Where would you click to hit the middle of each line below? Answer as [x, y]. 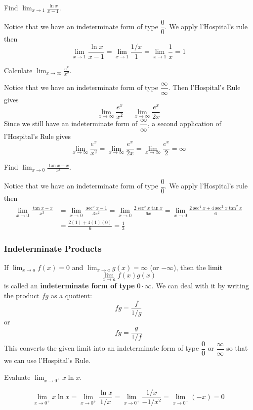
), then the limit [198, 267]
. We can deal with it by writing [200, 286]
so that [237, 348]
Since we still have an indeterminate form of [71, 123]
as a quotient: [71, 295]
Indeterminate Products [53, 249]
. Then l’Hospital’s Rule [204, 87]
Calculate [18, 70]
